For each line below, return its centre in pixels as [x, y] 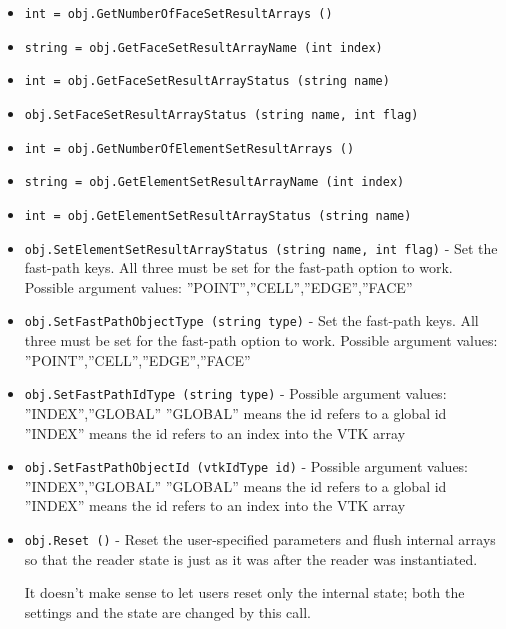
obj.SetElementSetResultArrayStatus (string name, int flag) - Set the [261, 247]
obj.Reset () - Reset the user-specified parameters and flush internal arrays [260, 538]
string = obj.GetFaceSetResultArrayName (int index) [203, 47]
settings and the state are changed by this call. [167, 611]
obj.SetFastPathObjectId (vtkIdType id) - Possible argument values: [246, 466]
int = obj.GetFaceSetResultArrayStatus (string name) [207, 81]
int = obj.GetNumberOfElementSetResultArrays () [189, 148]
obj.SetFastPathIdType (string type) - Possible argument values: [235, 393]
